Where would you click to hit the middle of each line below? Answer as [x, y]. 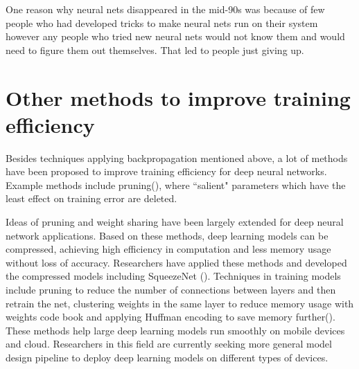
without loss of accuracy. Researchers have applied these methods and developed [176, 262]
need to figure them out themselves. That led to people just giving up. [155, 49]
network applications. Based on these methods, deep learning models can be [167, 235]
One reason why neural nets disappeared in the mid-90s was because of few [165, 9]
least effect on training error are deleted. [91, 198]
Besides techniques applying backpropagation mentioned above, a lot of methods [177, 157]
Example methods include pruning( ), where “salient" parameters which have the [176, 184]
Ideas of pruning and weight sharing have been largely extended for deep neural [175, 222]
